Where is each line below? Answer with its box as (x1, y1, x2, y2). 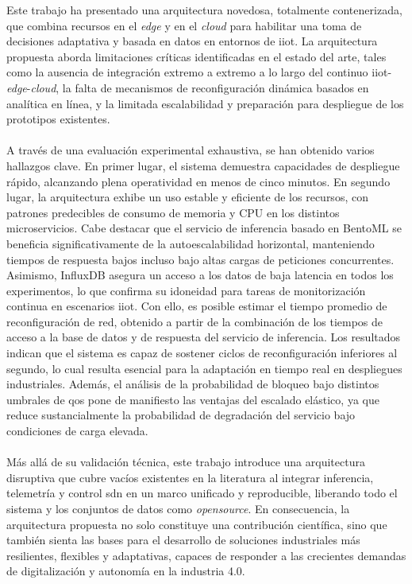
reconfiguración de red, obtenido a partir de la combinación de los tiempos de (6, 313, 383, 329)
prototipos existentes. (6, 111, 110, 127)
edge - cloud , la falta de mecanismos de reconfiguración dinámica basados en (6, 79, 369, 95)
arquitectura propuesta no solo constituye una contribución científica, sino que (6, 516, 387, 532)
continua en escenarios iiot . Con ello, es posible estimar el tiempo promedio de (6, 298, 387, 314)
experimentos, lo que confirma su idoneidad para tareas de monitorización (6, 282, 366, 298)
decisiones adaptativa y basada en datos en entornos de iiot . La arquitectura (6, 33, 378, 49)
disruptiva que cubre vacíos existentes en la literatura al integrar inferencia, (6, 469, 374, 485)
